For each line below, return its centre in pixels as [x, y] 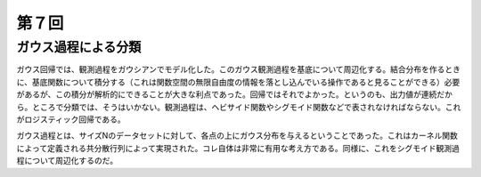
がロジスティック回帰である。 [71, 119]
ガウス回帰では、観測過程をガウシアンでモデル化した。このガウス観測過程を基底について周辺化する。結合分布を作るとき [239, 69]
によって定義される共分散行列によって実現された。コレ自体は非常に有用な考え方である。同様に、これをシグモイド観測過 [238, 148]
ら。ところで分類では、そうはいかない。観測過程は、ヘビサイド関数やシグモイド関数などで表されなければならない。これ [239, 107]
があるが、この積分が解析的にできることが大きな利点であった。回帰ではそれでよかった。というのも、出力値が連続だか [235, 94]
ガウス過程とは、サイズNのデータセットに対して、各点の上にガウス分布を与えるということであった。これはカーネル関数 [237, 136]
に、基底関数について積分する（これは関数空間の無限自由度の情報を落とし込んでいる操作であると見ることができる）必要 [238, 82]
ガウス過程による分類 [79, 47]
